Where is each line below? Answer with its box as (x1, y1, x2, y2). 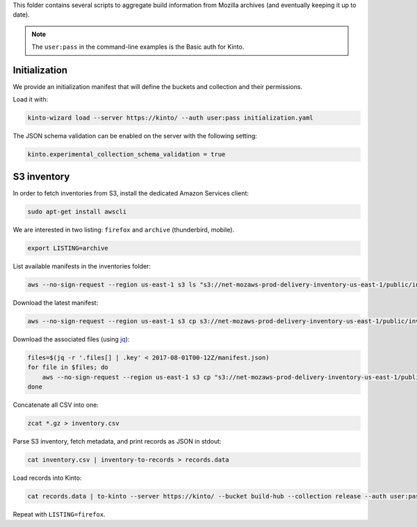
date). (13, 10, 31, 19)
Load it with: (13, 95, 49, 104)
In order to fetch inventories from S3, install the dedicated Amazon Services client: (13, 188, 250, 197)
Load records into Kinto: (13, 473, 82, 482)
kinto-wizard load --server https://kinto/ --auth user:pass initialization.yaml (27, 114, 314, 122)
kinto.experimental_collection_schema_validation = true (27, 150, 226, 159)
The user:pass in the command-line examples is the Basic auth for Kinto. (31, 42, 245, 51)
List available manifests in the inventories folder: (13, 261, 151, 270)
